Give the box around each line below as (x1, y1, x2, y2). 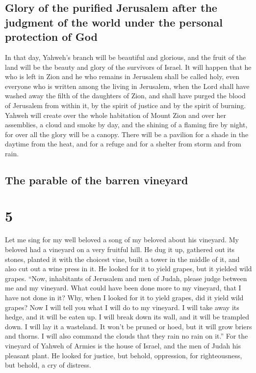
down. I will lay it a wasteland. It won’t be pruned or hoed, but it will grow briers (5, 321, 252, 331)
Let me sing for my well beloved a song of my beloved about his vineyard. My (5, 234, 239, 245)
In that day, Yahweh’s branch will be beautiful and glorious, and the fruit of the (5, 52, 246, 62)
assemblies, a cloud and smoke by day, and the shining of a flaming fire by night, (5, 119, 248, 130)
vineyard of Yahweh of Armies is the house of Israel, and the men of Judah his (5, 340, 241, 350)
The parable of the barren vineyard (5, 172, 188, 187)
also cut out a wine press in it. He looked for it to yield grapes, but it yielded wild (5, 263, 252, 274)
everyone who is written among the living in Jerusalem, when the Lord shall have (5, 81, 250, 91)
